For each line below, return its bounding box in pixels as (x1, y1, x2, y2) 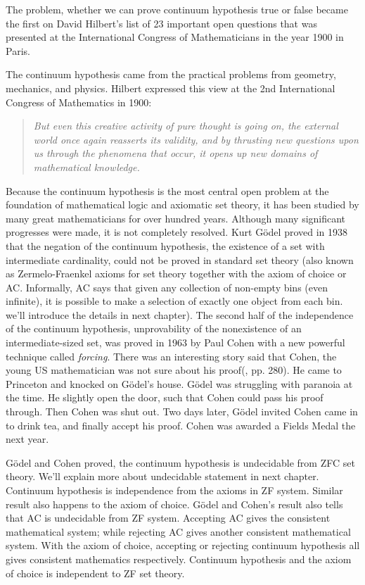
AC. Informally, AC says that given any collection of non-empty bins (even (6, 279, 328, 294)
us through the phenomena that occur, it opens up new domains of (33, 146, 318, 161)
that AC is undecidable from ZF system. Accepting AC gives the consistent (6, 510, 331, 525)
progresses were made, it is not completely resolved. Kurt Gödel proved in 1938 (6, 225, 348, 239)
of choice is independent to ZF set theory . (6, 565, 185, 580)
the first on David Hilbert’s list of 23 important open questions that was (6, 15, 317, 30)
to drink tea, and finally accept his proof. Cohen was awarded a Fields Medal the (6, 417, 356, 432)
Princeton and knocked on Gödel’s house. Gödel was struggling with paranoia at (6, 376, 353, 391)
